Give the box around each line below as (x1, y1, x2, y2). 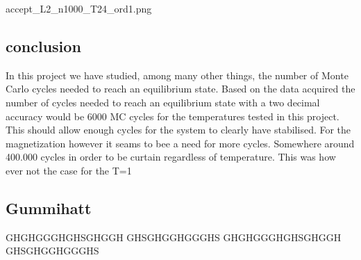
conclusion (6, 35, 81, 56)
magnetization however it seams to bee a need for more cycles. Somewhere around (6, 136, 355, 150)
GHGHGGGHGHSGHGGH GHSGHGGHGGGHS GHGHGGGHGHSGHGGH (6, 229, 342, 244)
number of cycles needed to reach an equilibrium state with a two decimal (6, 95, 320, 109)
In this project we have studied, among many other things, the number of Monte (6, 67, 349, 82)
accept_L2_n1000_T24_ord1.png (6, 1, 152, 15)
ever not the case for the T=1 (6, 163, 132, 177)
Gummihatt (6, 197, 92, 218)
